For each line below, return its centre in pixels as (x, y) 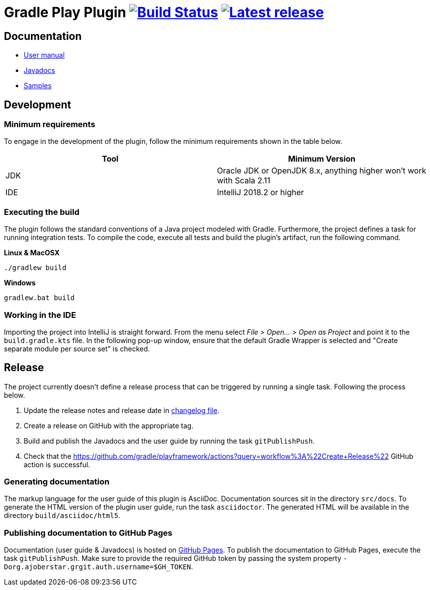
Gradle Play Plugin (65, 12)
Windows (20, 283)
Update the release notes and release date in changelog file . (122, 410)
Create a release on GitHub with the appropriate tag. (109, 425)
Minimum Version (322, 159)
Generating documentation (57, 482)
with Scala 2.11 (244, 181)
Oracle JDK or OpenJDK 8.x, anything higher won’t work (322, 171)
